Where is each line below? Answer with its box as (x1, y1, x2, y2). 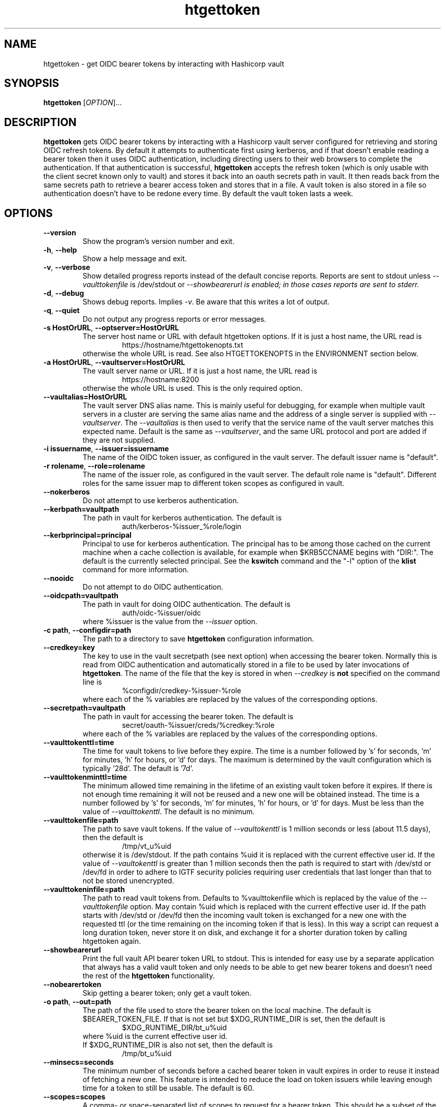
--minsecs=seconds (43, 1058, 114, 1067)
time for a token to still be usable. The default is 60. (82, 1084, 255, 1093)
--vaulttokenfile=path (43, 816, 119, 825)
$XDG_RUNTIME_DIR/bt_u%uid (122, 1023, 227, 1032)
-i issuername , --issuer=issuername (43, 444, 169, 453)
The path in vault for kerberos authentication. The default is (82, 513, 282, 522)
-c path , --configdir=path (43, 626, 132, 635)
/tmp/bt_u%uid (122, 1049, 172, 1058)
